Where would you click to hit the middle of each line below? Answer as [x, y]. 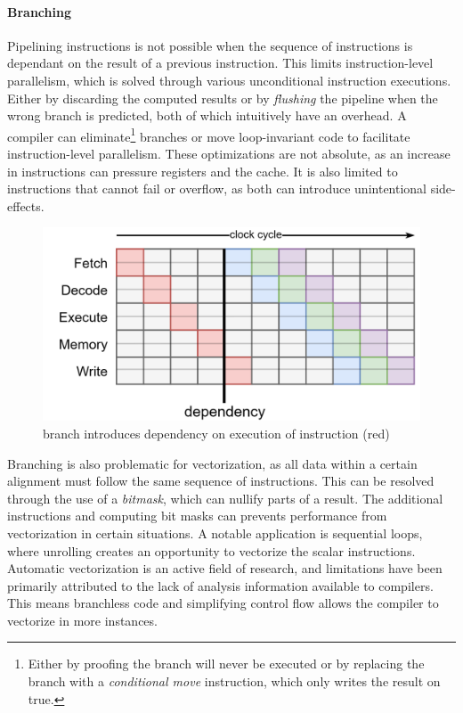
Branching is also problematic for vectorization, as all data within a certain [212, 463]
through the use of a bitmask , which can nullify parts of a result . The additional [225, 498]
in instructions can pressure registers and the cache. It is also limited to [203, 171]
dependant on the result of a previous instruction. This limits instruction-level [220, 63]
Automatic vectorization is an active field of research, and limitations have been [225, 568]
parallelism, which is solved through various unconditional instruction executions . [229, 80]
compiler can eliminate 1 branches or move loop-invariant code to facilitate [209, 135]
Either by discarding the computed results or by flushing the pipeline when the [223, 98]
